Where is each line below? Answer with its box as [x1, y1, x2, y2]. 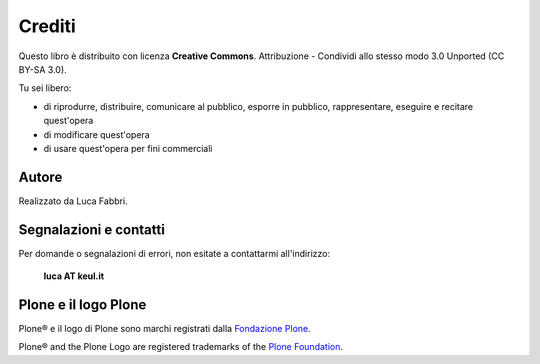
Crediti [18, 15, 77, 37]
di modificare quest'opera [43, 128, 150, 140]
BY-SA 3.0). [18, 63, 67, 75]
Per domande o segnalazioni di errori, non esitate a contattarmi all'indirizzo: [18, 247, 330, 259]
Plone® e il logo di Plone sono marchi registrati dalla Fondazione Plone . [18, 323, 312, 334]
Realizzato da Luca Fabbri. [18, 195, 129, 207]
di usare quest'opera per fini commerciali [43, 142, 214, 154]
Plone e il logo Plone [18, 296, 147, 313]
